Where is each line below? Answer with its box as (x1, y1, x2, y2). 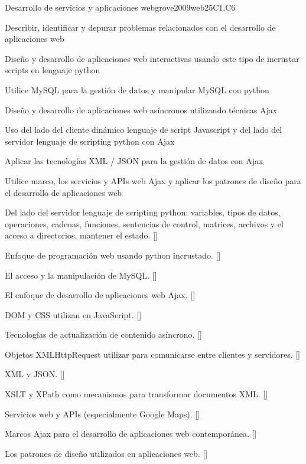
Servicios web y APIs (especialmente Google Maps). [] (5, 407, 200, 420)
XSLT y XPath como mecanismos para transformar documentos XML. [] (5, 388, 268, 400)
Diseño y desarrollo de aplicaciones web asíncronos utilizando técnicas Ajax (5, 103, 278, 116)
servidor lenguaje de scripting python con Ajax (5, 135, 175, 147)
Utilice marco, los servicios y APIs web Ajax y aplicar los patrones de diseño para (5, 174, 301, 187)
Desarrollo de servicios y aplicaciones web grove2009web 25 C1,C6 (5, 1, 236, 13)
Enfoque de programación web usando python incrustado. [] (5, 249, 221, 261)
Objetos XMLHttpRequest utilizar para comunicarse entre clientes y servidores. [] (5, 348, 301, 360)
